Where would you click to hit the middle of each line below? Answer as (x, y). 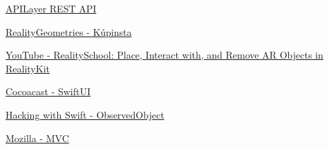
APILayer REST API (51, 8)
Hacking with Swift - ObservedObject (85, 114)
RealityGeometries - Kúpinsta (69, 31)
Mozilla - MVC (37, 138)
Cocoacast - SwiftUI (48, 91)
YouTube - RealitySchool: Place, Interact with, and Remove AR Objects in (164, 55)
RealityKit (28, 68)
